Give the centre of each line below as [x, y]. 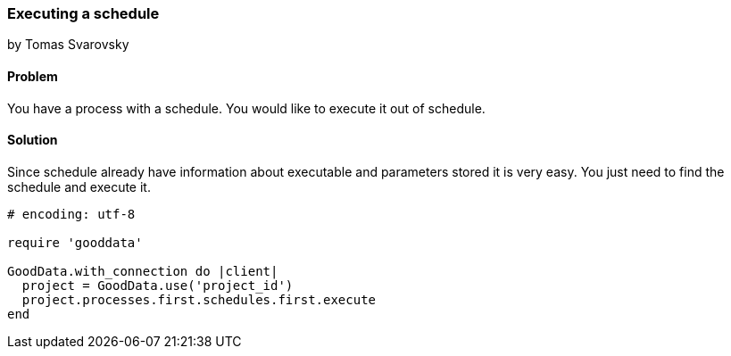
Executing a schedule [83, 13]
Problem [33, 76]
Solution [33, 140]
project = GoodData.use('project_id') [158, 285]
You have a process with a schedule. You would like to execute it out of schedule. [246, 108]
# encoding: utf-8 [71, 214]
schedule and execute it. [79, 186]
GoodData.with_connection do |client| [143, 271]
